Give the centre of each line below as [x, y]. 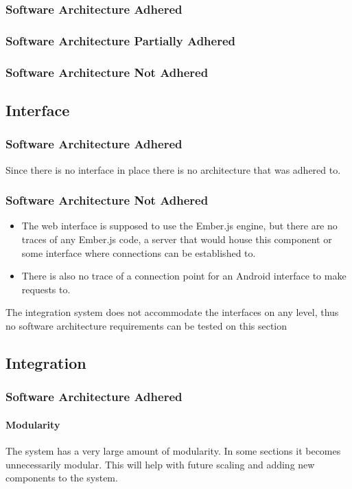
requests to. [46, 289]
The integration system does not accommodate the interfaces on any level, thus [172, 312]
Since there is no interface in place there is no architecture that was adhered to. [173, 169]
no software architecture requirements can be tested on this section [146, 325]
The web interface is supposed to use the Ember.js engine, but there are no [179, 226]
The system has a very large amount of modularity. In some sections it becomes [173, 450]
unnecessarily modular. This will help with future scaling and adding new [160, 464]
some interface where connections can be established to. [139, 252]
